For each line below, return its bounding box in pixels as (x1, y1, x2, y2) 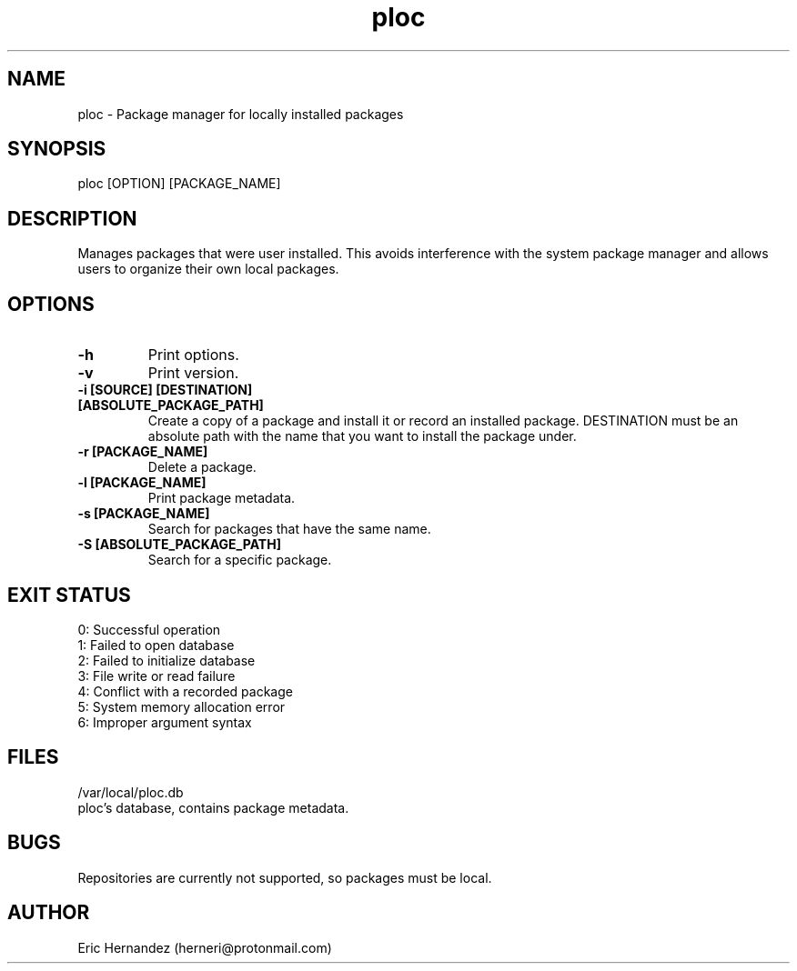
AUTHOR (7, 901, 90, 925)
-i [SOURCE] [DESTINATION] (77, 382, 253, 398)
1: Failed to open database (77, 636, 235, 653)
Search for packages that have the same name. (147, 521, 431, 537)
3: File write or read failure (77, 667, 236, 684)
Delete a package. (147, 459, 257, 475)
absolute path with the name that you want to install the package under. (147, 428, 577, 445)
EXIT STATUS (7, 583, 131, 606)
